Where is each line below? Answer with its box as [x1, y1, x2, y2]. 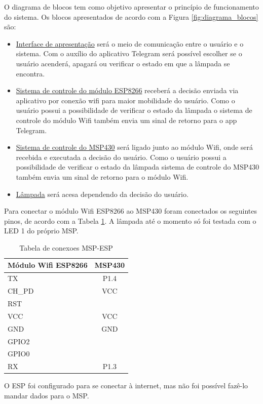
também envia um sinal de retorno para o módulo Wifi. [16, 171, 189, 182]
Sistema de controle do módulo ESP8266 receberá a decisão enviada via [16, 85, 239, 96]
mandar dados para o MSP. [4, 390, 89, 400]
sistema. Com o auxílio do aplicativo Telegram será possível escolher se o [16, 48, 242, 59]
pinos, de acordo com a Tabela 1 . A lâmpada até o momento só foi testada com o [4, 215, 256, 226]
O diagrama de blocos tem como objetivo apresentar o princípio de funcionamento [4, 2, 259, 12]
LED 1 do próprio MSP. [4, 225, 79, 236]
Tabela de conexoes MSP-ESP [19, 242, 113, 253]
